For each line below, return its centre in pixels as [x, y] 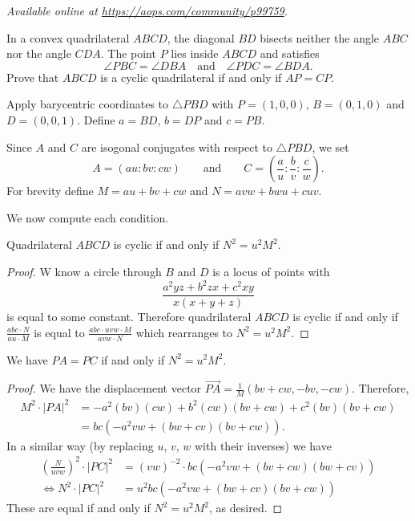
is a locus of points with [271, 271]
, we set [330, 147]
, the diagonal [201, 37]
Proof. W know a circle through [84, 271]
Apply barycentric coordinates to [88, 104]
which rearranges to [184, 332]
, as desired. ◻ [246, 508]
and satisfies [290, 53]
